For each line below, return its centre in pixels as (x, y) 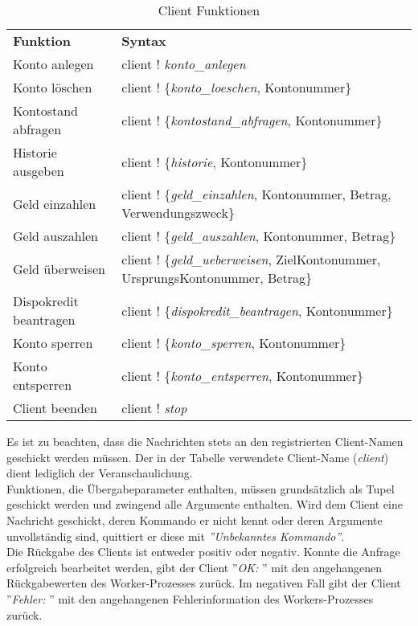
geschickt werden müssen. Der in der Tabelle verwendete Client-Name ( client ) (198, 457)
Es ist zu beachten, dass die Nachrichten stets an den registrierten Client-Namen (205, 441)
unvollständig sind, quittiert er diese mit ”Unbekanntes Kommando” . (176, 536)
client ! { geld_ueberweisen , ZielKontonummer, (251, 259)
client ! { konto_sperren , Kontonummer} (234, 343)
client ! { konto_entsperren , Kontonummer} (242, 375)
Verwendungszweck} (178, 213)
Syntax (144, 41)
